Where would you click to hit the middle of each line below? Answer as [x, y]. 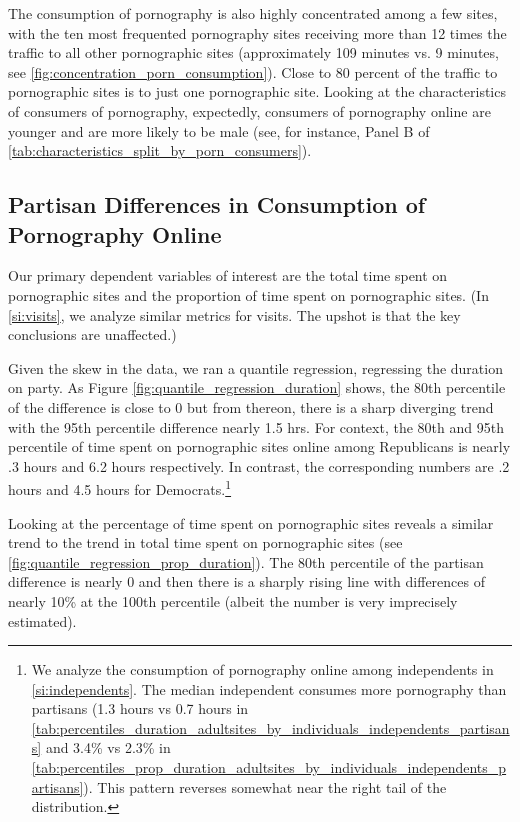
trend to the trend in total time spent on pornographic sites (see [205, 542]
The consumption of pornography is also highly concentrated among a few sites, [253, 13]
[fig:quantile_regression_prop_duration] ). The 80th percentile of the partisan [246, 561]
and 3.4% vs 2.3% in [108, 747]
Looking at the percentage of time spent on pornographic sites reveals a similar [251, 522]
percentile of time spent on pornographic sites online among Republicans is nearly [259, 446]
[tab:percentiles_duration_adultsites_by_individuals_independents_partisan [270, 727]
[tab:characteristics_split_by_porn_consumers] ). [160, 150]
